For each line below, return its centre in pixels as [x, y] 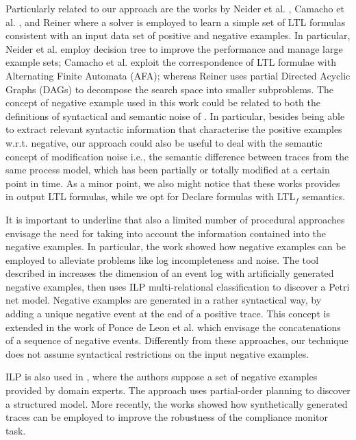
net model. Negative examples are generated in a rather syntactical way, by [164, 300]
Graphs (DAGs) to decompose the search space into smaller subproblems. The [170, 89]
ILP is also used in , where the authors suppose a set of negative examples [162, 377]
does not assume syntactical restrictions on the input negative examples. [157, 353]
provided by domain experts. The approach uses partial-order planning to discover [178, 390]
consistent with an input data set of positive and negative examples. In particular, [178, 35]
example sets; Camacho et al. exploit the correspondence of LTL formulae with [171, 62]
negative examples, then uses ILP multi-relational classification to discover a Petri [178, 286]
